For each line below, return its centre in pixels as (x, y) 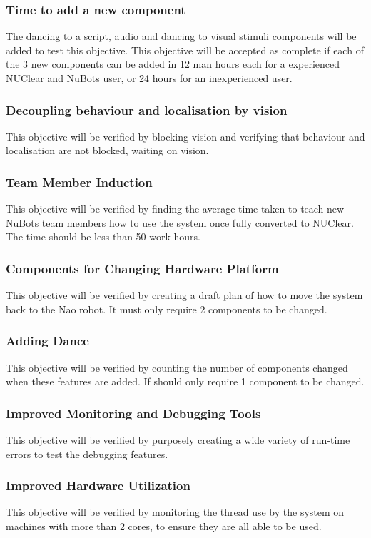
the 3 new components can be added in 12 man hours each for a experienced (173, 64)
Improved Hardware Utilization (98, 486)
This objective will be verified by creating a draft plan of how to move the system (184, 295)
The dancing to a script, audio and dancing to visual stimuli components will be (181, 36)
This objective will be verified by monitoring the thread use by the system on (175, 512)
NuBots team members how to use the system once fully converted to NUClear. (180, 222)
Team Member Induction (79, 182)
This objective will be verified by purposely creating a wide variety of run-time (178, 440)
